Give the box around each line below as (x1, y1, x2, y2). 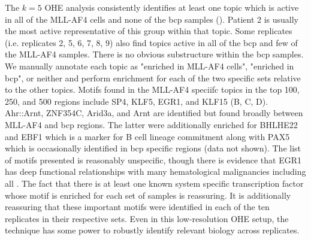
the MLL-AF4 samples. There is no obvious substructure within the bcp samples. (5, 48, 304, 60)
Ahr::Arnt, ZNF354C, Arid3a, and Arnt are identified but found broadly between (5, 107, 303, 119)
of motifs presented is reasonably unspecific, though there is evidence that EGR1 (5, 153, 301, 166)
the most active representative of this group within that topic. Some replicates (5, 25, 292, 37)
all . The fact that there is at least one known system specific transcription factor (5, 177, 304, 189)
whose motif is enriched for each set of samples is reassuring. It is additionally (5, 189, 291, 201)
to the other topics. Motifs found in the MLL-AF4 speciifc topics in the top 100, (5, 83, 300, 96)
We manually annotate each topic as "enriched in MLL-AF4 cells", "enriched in (5, 59, 294, 72)
